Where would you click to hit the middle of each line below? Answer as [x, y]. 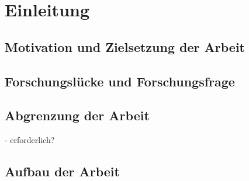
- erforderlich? [30, 140]
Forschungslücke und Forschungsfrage [120, 81]
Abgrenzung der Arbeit [77, 115]
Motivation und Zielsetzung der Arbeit [125, 46]
